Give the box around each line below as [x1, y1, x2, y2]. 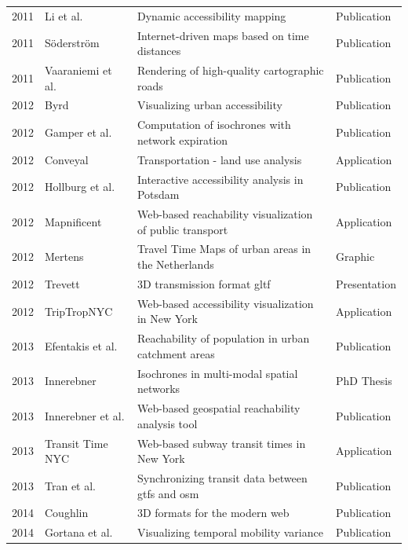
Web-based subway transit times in [137, 434, 306, 451]
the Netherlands [137, 256, 214, 273]
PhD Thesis [336, 372, 392, 389]
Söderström [45, 35, 100, 51]
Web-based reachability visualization [137, 206, 313, 222]
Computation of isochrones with [137, 116, 291, 133]
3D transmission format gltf [137, 275, 271, 291]
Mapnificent [45, 213, 102, 229]
